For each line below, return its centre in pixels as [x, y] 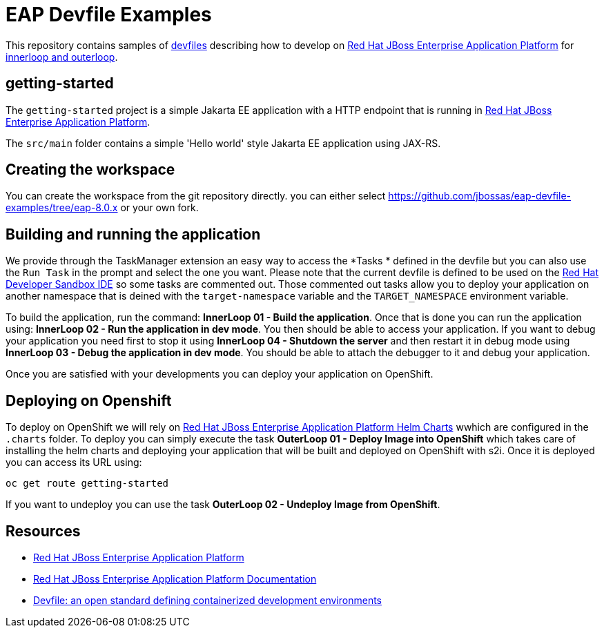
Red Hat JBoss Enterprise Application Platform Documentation [175, 578]
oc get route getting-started [87, 484]
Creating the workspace [90, 170]
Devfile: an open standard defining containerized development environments [207, 600]
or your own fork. [159, 208]
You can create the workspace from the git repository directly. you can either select [196, 196]
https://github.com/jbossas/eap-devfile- [480, 196]
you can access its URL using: [74, 462]
